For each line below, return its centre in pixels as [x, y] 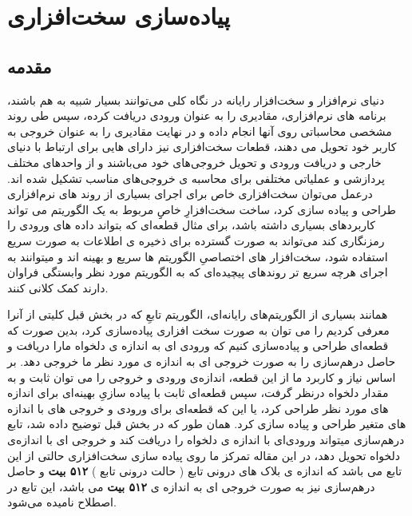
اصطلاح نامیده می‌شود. [62, 502]
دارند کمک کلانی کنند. [58, 287]
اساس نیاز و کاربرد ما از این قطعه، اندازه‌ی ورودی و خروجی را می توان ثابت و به [202, 377]
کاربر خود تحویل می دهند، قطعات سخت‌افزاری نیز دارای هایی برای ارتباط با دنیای [202, 147]
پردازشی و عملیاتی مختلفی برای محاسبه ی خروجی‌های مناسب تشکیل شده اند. [196, 178]
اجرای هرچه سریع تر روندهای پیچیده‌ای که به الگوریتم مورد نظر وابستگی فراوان [198, 272]
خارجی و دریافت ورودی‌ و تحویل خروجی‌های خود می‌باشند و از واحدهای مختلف [194, 162]
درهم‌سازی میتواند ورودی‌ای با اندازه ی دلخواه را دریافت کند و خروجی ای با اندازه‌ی [206, 440]
